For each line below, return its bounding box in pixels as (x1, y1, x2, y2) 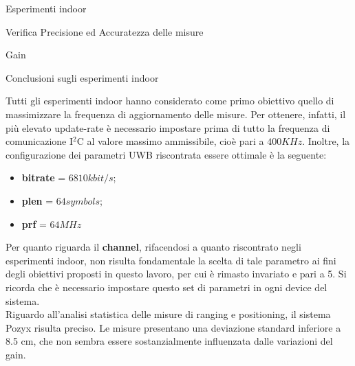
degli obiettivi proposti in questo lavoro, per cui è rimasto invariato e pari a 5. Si (6, 266, 347, 281)
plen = (21, 193, 54, 207)
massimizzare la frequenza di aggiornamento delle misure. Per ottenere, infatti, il (6, 106, 346, 121)
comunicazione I (6, 134, 73, 148)
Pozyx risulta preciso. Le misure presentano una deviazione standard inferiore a (6, 320, 341, 334)
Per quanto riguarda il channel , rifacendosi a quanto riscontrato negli (6, 240, 301, 254)
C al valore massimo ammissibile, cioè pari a (76, 134, 264, 148)
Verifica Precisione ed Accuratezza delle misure (6, 24, 204, 38)
